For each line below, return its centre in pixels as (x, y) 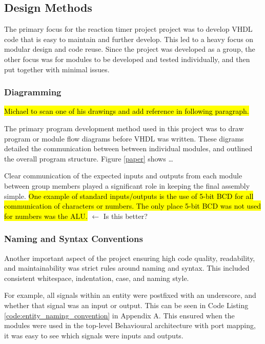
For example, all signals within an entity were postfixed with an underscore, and (130, 295)
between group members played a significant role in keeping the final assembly (127, 185)
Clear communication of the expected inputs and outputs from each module (123, 176)
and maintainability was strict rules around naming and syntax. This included (127, 268)
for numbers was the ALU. (46, 216)
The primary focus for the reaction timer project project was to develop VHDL (128, 29)
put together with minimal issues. (57, 69)
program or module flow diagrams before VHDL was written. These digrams (124, 138)
